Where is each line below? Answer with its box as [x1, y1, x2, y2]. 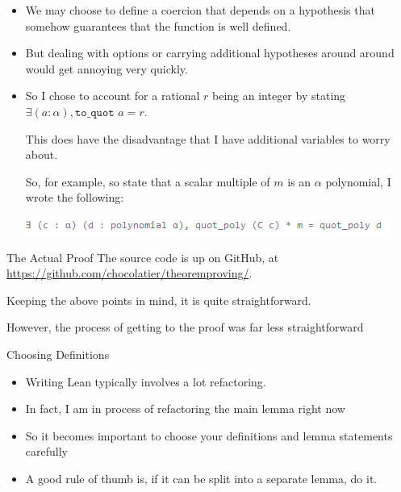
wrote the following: [25, 189, 124, 206]
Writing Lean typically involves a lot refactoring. [25, 373, 266, 390]
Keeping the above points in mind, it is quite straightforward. [6, 291, 311, 308]
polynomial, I [325, 173, 391, 190]
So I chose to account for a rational [25, 87, 200, 104]
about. [25, 146, 58, 163]
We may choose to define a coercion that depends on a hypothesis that [25, 2, 375, 18]
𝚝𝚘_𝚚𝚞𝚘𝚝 [74, 106, 115, 119]
